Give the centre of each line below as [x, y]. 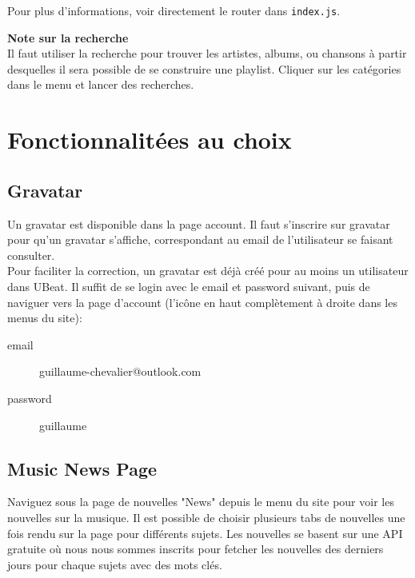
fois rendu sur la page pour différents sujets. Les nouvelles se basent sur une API [205, 533]
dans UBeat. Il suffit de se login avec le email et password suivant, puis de [189, 286]
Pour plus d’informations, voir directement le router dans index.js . [174, 10]
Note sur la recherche [68, 37]
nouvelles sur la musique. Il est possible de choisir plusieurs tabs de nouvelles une [206, 517]
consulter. [31, 255]
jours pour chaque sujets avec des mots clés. [115, 564]
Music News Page [82, 468]
